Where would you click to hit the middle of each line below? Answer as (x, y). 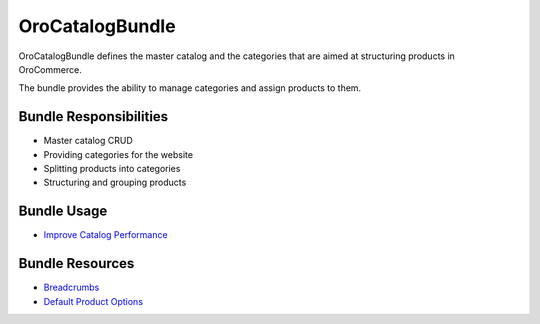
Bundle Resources (76, 263)
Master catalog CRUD (88, 141)
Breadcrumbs (71, 287)
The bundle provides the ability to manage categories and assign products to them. (190, 88)
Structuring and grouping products (115, 182)
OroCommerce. (50, 69)
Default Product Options (93, 301)
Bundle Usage (63, 211)
